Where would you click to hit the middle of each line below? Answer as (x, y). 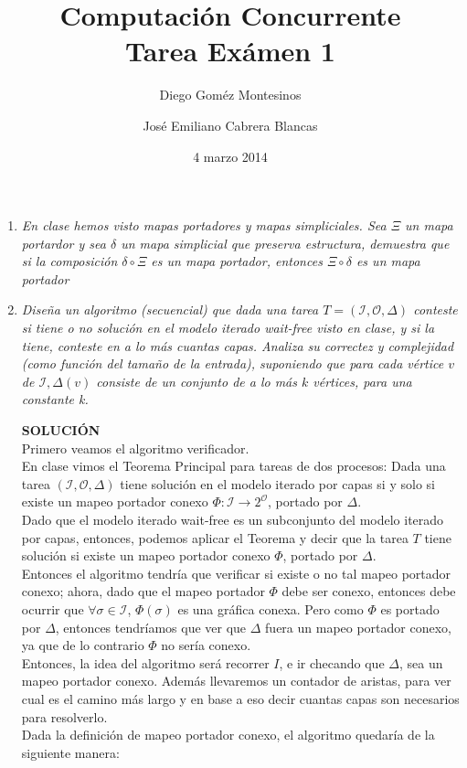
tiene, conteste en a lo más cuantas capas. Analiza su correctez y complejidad (238, 345)
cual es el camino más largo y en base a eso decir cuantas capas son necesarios (240, 698)
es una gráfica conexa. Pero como (271, 608)
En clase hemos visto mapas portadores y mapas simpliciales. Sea (204, 225)
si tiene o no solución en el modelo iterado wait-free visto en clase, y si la (228, 328)
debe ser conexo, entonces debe (369, 591)
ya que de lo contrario (83, 645)
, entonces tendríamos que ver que (151, 627)
